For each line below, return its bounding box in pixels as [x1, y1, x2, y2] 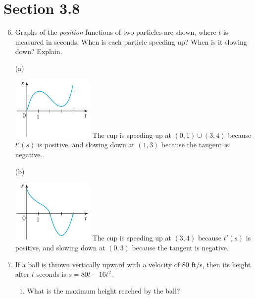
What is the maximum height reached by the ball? [27, 285, 180, 296]
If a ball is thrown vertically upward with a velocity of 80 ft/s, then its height [15, 259, 251, 269]
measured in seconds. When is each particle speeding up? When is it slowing [15, 36, 247, 47]
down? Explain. [15, 46, 62, 57]
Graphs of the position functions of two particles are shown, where [15, 27, 216, 37]
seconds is [36, 269, 66, 279]
